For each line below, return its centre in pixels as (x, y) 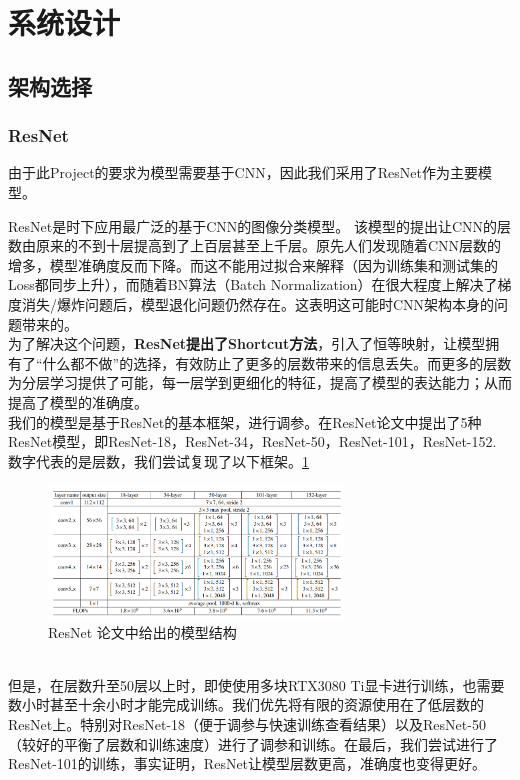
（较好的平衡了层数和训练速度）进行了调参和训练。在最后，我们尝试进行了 (253, 743)
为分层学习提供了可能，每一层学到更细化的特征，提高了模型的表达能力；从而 (260, 382)
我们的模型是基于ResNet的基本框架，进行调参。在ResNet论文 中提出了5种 (245, 421)
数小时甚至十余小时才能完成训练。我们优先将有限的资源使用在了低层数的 (246, 704)
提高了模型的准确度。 (78, 401)
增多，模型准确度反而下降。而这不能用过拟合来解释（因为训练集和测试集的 (253, 264)
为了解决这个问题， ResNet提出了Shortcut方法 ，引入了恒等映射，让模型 (247, 343)
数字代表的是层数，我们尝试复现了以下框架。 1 (158, 460)
